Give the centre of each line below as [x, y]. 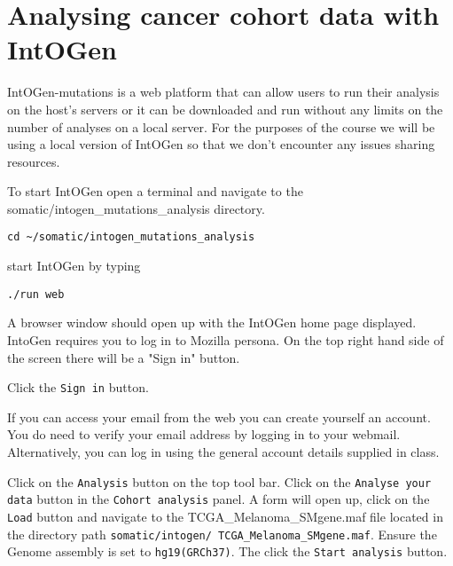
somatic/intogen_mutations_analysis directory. [136, 208]
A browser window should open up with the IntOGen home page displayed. [212, 322]
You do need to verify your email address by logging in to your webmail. [204, 434]
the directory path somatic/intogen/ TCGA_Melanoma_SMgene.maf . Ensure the [222, 534]
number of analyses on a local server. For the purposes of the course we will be [221, 126]
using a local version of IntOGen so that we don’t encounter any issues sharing [221, 144]
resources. [34, 161]
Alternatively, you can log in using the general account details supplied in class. [223, 452]
